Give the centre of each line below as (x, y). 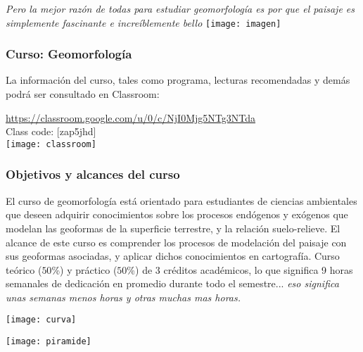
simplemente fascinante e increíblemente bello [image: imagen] (144, 22)
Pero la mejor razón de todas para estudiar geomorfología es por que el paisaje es (180, 8)
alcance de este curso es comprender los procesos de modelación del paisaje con (176, 242)
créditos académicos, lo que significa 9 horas (258, 269)
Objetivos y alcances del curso (93, 174)
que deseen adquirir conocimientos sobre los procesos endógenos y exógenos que (177, 214)
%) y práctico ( (84, 269)
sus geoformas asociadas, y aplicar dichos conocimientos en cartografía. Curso (173, 256)
